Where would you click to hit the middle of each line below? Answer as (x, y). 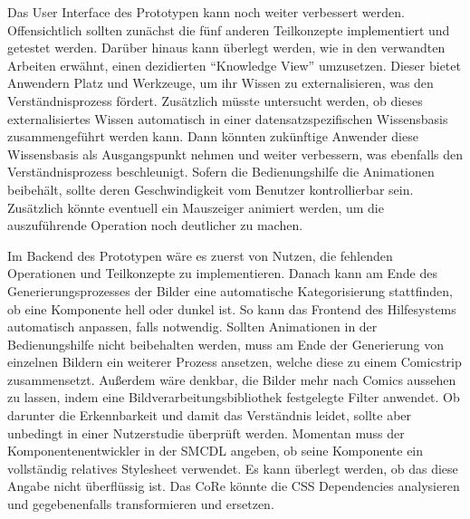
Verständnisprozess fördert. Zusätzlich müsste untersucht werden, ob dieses (215, 100)
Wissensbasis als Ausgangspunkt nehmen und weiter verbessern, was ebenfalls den (235, 154)
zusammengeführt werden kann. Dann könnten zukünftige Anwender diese (213, 136)
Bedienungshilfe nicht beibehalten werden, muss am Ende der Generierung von (225, 344)
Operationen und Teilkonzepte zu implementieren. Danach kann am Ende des (223, 273)
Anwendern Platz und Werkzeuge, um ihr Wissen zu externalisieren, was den (221, 83)
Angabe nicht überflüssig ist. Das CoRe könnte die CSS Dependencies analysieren (234, 486)
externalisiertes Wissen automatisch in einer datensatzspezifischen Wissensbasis (228, 118)
